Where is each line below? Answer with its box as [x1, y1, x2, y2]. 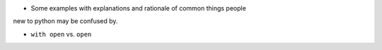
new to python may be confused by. [13, 17, 118, 25]
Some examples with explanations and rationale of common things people [30, 4, 247, 12]
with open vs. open [30, 30, 92, 38]
